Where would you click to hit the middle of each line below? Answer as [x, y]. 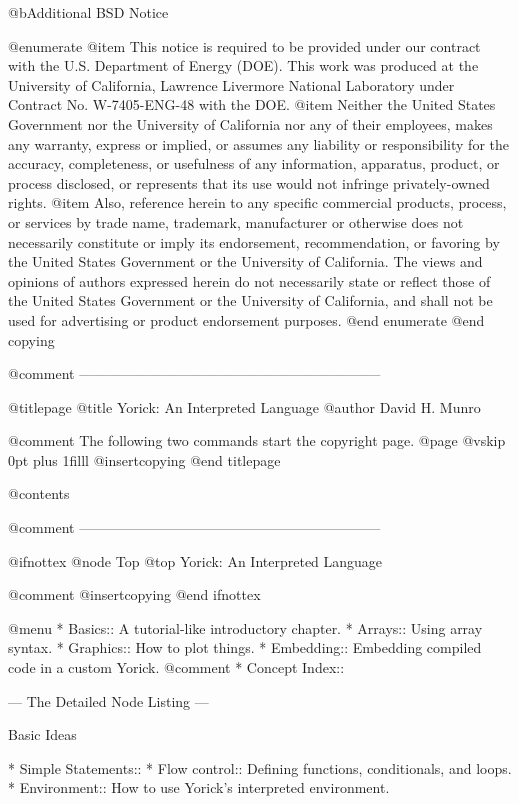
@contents [39, 493]
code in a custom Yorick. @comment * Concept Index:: [176, 667]
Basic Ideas [42, 734]
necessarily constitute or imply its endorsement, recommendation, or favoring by [254, 241]
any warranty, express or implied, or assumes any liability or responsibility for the [258, 143]
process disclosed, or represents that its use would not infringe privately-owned [249, 182]
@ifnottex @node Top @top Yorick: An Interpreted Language [195, 560]
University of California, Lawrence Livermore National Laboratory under [231, 84]
